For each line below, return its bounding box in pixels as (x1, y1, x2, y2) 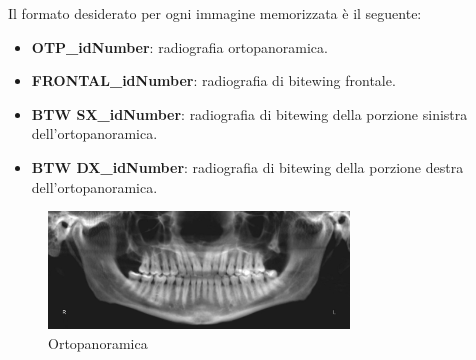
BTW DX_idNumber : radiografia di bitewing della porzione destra (31, 156, 464, 177)
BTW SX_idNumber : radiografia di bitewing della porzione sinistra (31, 103, 468, 124)
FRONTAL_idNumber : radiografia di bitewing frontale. (31, 70, 396, 91)
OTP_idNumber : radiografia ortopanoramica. (31, 36, 328, 57)
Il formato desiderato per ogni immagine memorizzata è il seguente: (8, 3, 422, 23)
